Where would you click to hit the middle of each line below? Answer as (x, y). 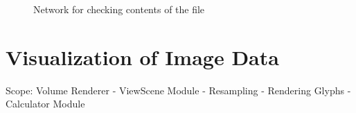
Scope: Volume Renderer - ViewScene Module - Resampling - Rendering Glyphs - (178, 90)
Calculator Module (45, 104)
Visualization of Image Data (142, 56)
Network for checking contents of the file (119, 9)
